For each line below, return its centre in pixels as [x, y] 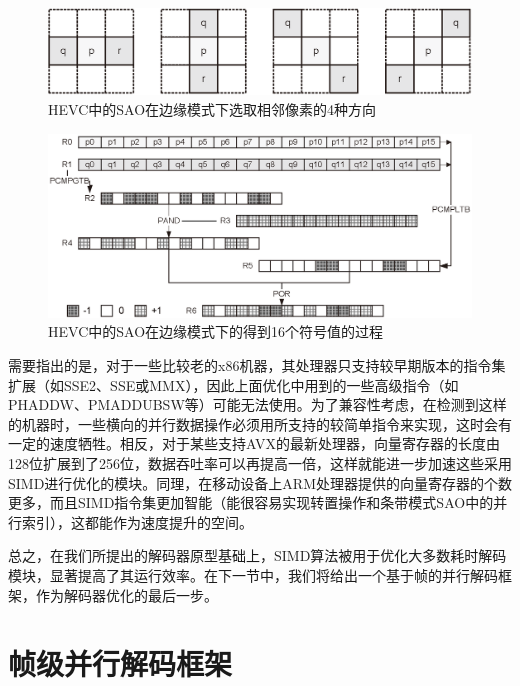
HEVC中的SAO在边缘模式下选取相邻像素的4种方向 [212, 108]
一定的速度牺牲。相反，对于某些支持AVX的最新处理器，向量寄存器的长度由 [254, 443]
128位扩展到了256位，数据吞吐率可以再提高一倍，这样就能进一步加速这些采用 [260, 462]
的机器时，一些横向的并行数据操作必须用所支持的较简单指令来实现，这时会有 [260, 423]
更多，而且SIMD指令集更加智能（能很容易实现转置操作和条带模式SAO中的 [251, 502]
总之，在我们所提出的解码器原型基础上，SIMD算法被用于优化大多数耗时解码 [257, 555]
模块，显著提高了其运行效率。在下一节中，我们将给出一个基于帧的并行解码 [253, 574]
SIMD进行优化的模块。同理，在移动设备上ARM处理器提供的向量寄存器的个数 [260, 482]
